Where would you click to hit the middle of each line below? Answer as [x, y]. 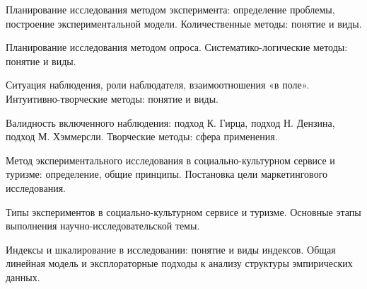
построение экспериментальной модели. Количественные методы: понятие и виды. [184, 23]
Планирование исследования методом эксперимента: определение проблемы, [170, 9]
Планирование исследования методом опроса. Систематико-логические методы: [177, 47]
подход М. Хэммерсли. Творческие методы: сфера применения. [142, 136]
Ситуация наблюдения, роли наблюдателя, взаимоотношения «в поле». [158, 85]
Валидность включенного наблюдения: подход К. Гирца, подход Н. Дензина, [170, 122]
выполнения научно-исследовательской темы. [103, 226]
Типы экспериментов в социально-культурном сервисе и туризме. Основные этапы [183, 211]
